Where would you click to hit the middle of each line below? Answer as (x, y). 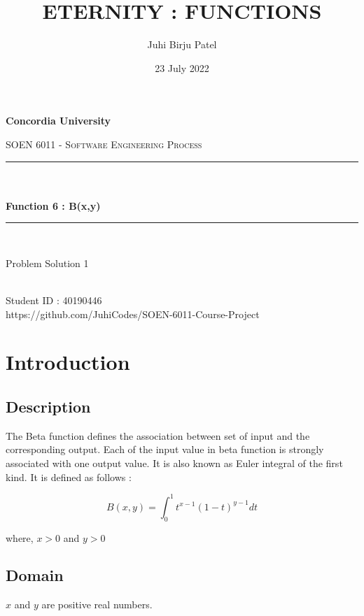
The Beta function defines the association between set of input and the (158, 435)
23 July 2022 (182, 67)
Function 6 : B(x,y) (53, 205)
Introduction (68, 362)
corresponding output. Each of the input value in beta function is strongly (165, 449)
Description (48, 407)
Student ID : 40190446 (54, 300)
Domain (35, 575)
